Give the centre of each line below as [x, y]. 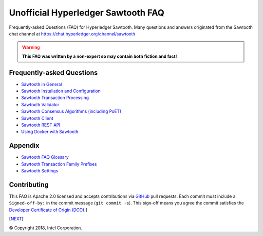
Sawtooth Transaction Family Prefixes [59, 164]
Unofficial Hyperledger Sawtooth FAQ [87, 13]
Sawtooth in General [42, 84]
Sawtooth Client [37, 118]
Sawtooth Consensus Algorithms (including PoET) [71, 111]
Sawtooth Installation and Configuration [61, 91]
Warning [31, 47]
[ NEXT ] [16, 219]
